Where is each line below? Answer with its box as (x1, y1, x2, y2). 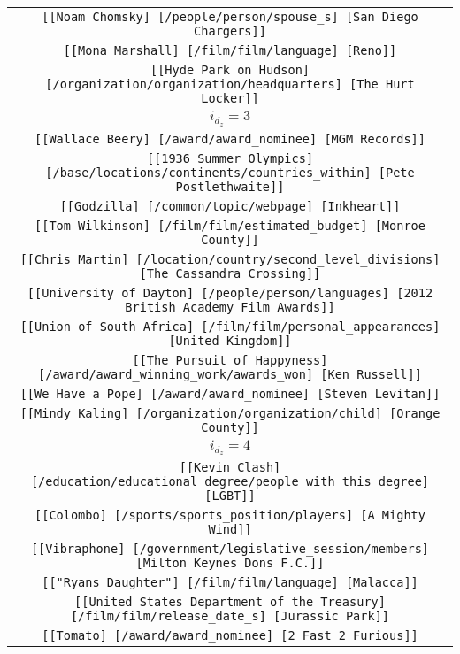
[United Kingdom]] (168, 333, 292, 348)
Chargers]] (194, 24, 266, 38)
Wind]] (208, 522, 252, 537)
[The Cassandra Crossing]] (139, 265, 321, 281)
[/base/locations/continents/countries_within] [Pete (45, 165, 415, 180)
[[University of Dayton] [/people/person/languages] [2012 (27, 285, 433, 300)
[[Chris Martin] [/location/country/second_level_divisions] (19, 251, 441, 266)
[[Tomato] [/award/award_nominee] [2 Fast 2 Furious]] (42, 628, 418, 643)
